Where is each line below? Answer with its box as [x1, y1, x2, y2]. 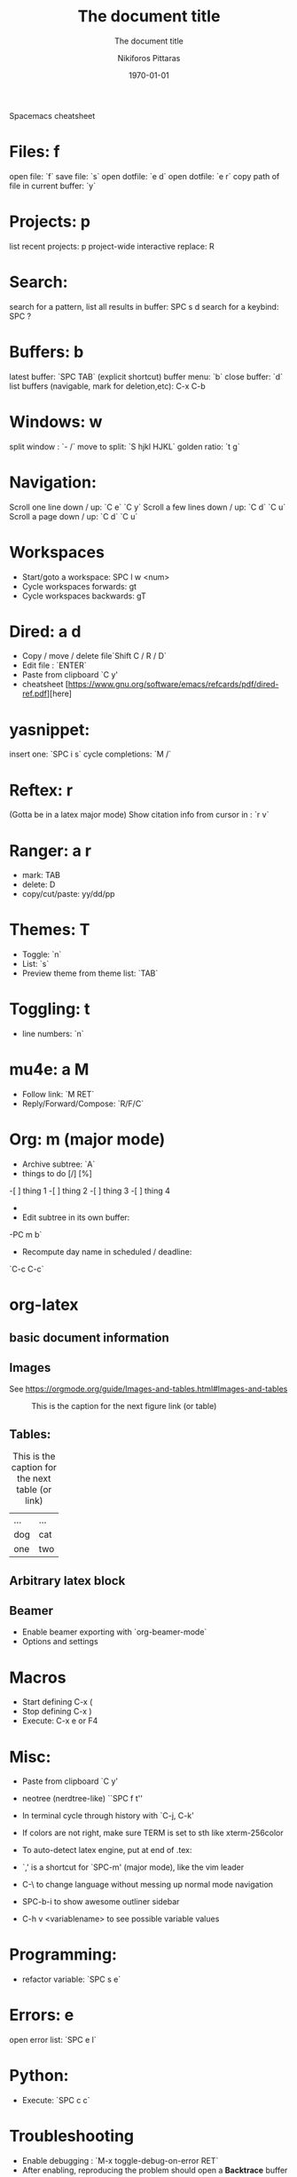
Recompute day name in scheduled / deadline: [21, 1247, 192, 1257]
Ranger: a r [9, 841, 91, 860]
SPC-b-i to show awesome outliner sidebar [21, 1896, 180, 1907]
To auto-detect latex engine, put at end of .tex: [21, 1845, 192, 1856]
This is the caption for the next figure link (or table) [31, 1401, 217, 1412]
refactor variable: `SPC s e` [21, 1974, 121, 1985]
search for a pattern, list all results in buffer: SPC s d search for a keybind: [9, 301, 279, 312]
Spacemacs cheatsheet [9, 110, 96, 121]
